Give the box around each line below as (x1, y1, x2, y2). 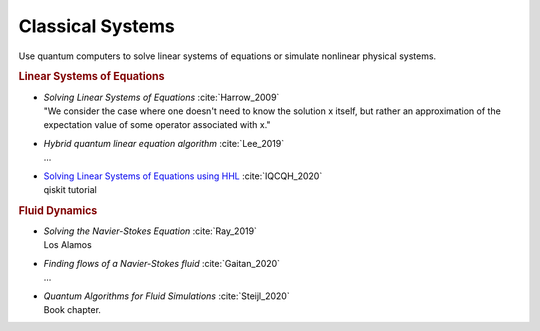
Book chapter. (43, 303, 102, 315)
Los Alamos (43, 239, 92, 251)
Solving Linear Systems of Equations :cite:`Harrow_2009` (43, 91, 280, 103)
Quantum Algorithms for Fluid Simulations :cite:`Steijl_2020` (43, 290, 290, 302)
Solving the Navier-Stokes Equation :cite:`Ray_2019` (43, 225, 257, 237)
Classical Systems (18, 15, 175, 37)
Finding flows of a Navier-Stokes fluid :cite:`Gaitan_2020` (43, 257, 280, 269)
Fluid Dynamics (18, 203, 98, 217)
